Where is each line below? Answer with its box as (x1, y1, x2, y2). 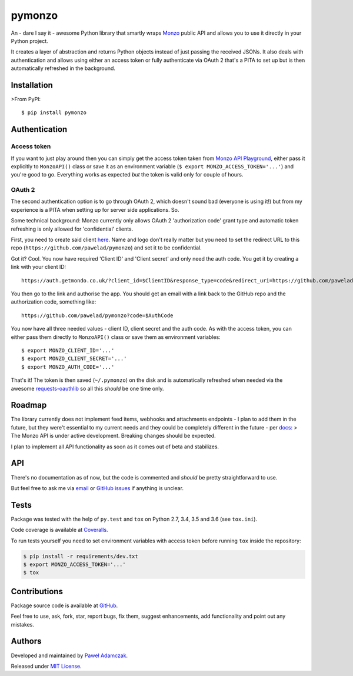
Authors (11, 636, 42, 647)
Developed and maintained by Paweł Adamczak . (11, 652, 128, 659)
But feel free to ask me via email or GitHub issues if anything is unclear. (11, 484, 184, 491)
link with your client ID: (11, 264, 66, 271)
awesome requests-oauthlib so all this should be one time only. (11, 385, 164, 392)
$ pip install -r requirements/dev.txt (23, 553, 138, 560)
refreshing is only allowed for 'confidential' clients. (11, 225, 134, 232)
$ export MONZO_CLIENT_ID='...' (21, 347, 115, 354)
